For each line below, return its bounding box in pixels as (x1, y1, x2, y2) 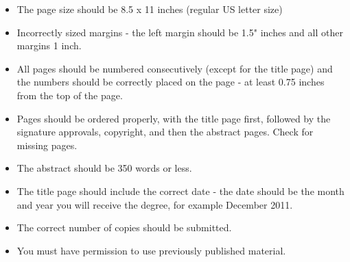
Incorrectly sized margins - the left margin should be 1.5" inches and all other (16, 25, 343, 39)
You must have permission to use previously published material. (16, 243, 286, 257)
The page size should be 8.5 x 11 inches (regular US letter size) (16, 2, 283, 16)
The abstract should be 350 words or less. (16, 161, 192, 175)
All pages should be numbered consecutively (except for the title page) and (16, 61, 333, 75)
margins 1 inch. (16, 38, 82, 53)
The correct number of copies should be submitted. (16, 220, 232, 235)
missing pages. (16, 137, 78, 152)
